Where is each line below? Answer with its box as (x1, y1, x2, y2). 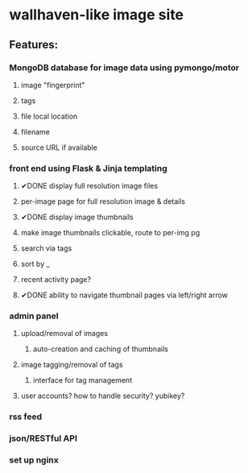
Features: (9, 38, 59, 52)
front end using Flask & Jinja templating (9, 163, 167, 174)
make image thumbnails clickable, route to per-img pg (20, 228, 200, 238)
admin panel (9, 310, 59, 322)
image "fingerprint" (20, 80, 85, 89)
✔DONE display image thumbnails (20, 212, 134, 222)
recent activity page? (20, 275, 92, 284)
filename (20, 127, 51, 136)
